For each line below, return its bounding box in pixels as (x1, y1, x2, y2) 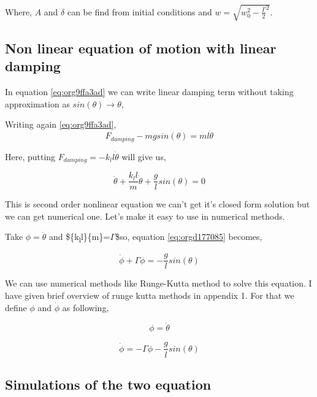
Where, (5, 5, 32, 18)
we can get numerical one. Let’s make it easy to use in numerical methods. (5, 209, 285, 222)
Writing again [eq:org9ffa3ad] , (5, 118, 116, 131)
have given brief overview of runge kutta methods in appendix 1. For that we (5, 289, 294, 302)
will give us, (121, 150, 166, 163)
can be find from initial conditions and (67, 5, 212, 18)
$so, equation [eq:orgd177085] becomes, (115, 230, 262, 243)
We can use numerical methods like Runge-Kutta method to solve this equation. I (5, 277, 312, 290)
